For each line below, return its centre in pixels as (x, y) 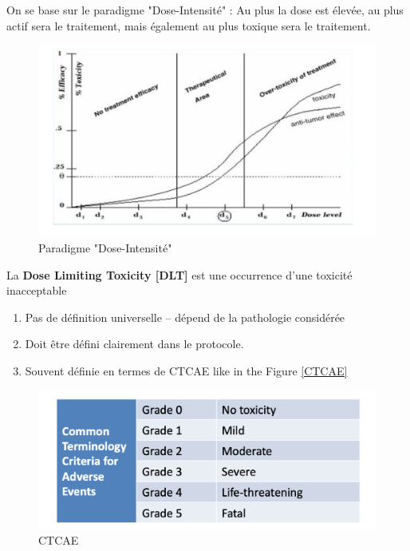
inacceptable (37, 290)
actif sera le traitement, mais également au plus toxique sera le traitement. (189, 25)
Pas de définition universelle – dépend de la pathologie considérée (185, 317)
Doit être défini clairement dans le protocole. (134, 344)
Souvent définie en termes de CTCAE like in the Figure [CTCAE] (186, 370)
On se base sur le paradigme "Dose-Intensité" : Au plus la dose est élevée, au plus (205, 10)
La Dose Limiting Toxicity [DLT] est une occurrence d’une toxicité (179, 274)
